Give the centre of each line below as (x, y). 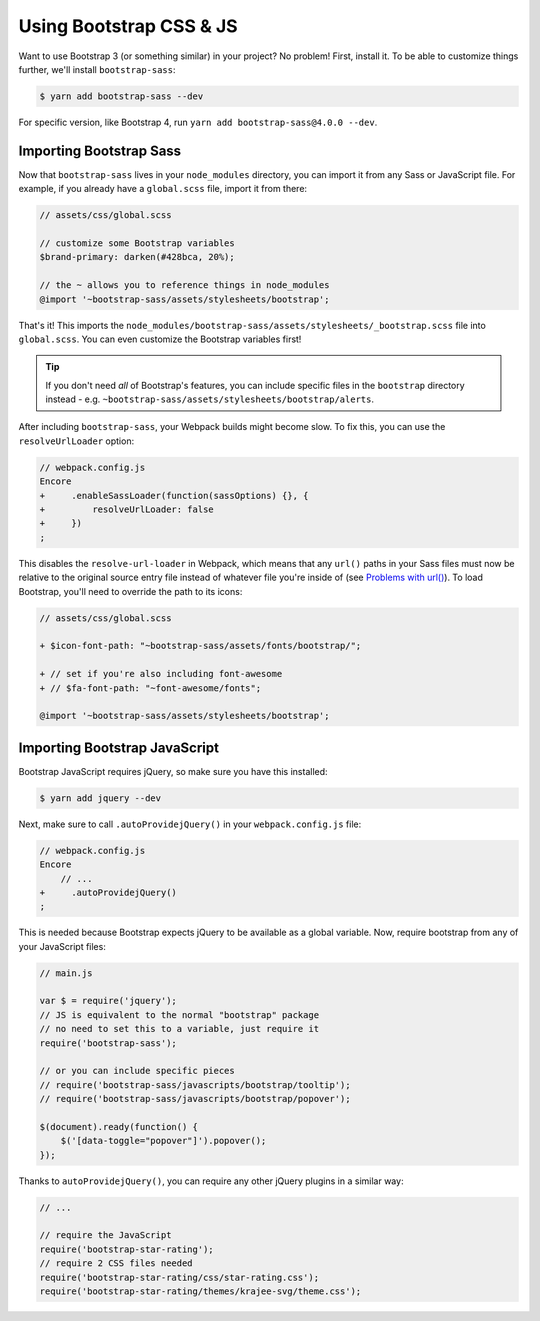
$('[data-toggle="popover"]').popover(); (163, 1141)
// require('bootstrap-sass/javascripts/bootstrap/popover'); (195, 1099)
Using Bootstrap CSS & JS (128, 26)
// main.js (66, 973)
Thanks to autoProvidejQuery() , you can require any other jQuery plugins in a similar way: (211, 1181)
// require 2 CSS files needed (116, 1263)
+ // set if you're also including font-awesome (161, 674)
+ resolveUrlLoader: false (126, 509)
